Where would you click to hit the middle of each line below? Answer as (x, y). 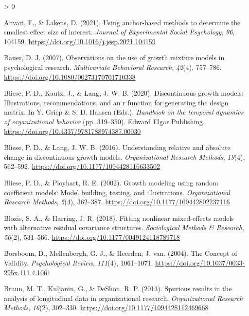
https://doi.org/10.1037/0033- (200, 263)
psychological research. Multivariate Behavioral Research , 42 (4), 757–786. (113, 67)
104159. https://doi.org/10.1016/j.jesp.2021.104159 (80, 41)
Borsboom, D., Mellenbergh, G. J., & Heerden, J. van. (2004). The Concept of (121, 253)
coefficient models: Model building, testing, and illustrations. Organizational (117, 192)
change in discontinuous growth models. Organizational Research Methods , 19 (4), (124, 157)
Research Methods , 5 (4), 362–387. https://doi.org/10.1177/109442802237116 (117, 202)
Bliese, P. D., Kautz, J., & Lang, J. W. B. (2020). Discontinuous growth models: (124, 93)
